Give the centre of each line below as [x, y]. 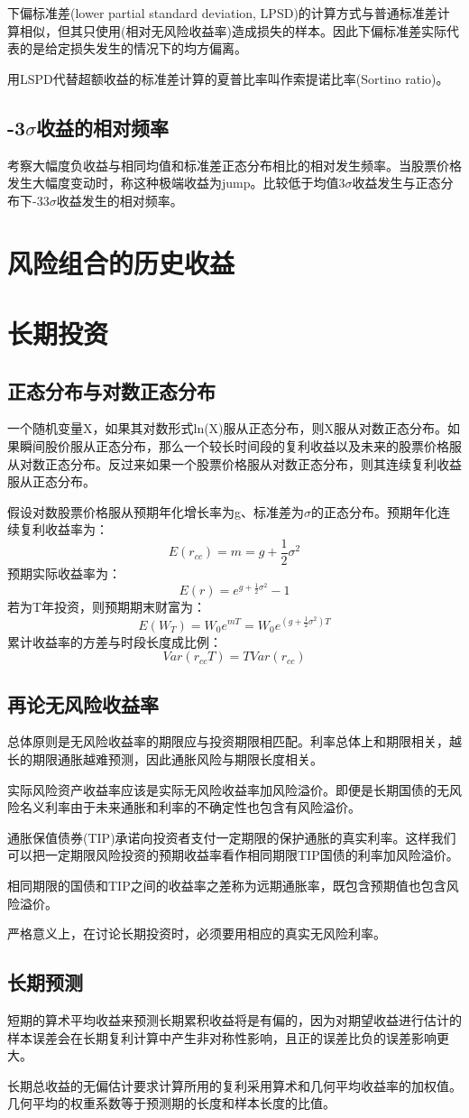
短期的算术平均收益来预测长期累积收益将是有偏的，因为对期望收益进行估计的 [234, 1019]
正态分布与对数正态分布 [111, 390]
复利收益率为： [64, 529]
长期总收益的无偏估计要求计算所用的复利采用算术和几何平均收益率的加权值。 [234, 1085]
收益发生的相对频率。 [120, 200]
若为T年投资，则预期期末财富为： [107, 607]
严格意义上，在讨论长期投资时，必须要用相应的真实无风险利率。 [197, 933]
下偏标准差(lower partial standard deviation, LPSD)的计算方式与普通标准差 [222, 13]
